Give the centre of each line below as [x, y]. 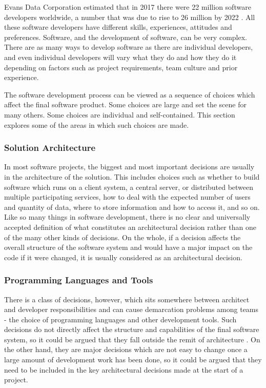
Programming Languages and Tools [79, 280]
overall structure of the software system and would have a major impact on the [128, 247]
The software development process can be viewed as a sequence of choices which [130, 94]
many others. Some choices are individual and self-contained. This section [120, 114]
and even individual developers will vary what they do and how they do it [120, 57]
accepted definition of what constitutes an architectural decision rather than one [130, 227]
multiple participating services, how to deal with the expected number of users [127, 197]
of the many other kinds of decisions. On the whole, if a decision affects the [122, 237]
